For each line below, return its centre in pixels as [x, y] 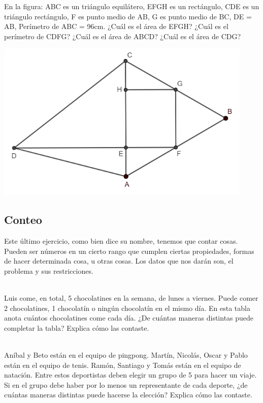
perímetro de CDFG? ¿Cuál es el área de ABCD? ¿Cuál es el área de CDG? [123, 36]
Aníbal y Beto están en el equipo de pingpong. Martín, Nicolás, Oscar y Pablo [126, 355]
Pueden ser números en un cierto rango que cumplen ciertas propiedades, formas [129, 251]
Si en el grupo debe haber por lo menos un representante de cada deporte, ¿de [126, 384]
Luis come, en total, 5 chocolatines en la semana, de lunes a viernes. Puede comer [131, 298]
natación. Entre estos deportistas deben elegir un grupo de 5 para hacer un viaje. [130, 375]
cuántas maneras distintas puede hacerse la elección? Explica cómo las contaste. [128, 395]
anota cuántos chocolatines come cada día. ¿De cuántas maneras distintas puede [129, 318]
